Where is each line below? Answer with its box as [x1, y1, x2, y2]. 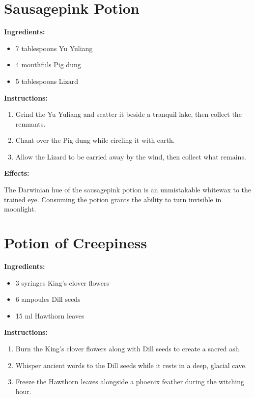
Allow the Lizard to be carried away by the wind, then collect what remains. [15, 151, 246, 161]
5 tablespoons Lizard [15, 76, 78, 86]
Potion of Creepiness [4, 233, 147, 253]
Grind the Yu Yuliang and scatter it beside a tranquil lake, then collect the [15, 109, 242, 119]
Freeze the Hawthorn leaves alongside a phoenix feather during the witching [15, 376, 245, 387]
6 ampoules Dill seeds [15, 294, 81, 304]
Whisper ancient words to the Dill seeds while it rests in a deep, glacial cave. [15, 360, 247, 370]
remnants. [15, 118, 46, 129]
